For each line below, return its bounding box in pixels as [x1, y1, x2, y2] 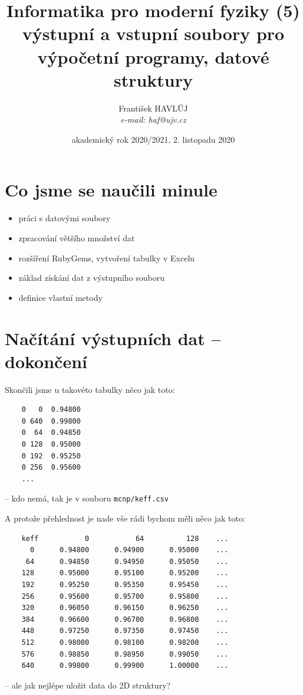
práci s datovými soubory [18, 212, 111, 224]
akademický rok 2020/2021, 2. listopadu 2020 [71, 133, 235, 145]
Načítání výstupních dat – [5, 326, 221, 350]
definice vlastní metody [18, 291, 103, 303]
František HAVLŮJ [118, 101, 188, 114]
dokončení [5, 349, 87, 373]
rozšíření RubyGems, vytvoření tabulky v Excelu [18, 251, 195, 264]
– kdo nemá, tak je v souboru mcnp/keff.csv [5, 492, 169, 504]
